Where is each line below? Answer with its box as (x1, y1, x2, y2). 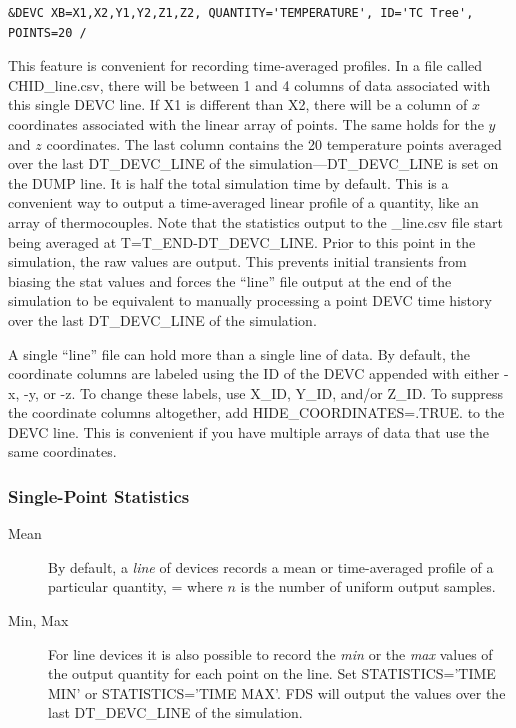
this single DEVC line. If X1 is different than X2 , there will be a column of (8, 94, 468, 115)
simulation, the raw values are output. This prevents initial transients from (8, 251, 467, 272)
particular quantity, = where (48, 576, 223, 597)
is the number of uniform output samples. (240, 576, 496, 597)
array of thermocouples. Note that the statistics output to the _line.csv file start (8, 211, 503, 232)
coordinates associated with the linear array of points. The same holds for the (8, 113, 484, 134)
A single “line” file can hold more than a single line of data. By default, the (8, 343, 470, 364)
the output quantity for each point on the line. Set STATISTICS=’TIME (48, 663, 496, 684)
